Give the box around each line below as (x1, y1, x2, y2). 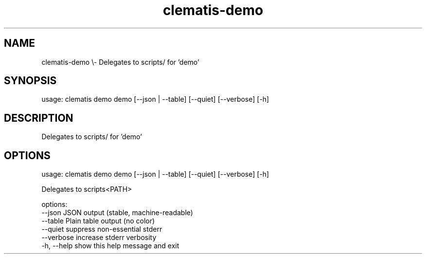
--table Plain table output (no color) (41, 217, 155, 225)
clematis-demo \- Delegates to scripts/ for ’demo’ (41, 57, 199, 66)
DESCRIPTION (4, 111, 73, 124)
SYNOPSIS (4, 74, 57, 87)
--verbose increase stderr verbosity (41, 233, 157, 242)
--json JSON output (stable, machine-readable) (41, 208, 193, 217)
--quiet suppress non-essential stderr (41, 225, 162, 234)
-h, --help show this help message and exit (41, 241, 179, 250)
